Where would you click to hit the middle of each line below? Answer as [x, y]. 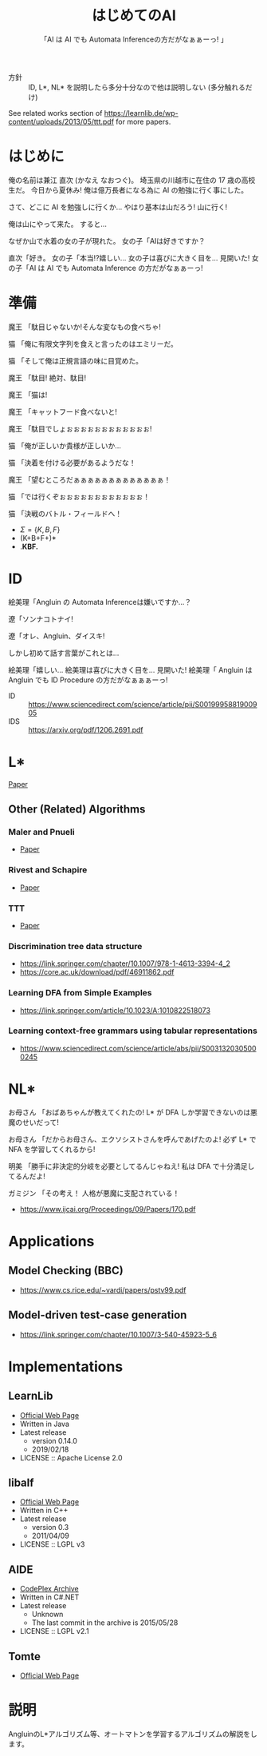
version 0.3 [50, 1528]
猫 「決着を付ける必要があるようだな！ [72, 463]
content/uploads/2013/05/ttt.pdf [61, 121]
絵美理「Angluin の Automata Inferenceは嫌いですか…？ [100, 602]
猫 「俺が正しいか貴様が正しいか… [65, 445]
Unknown [47, 1615]
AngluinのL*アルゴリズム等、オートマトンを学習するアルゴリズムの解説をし [133, 1734]
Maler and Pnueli [41, 832]
